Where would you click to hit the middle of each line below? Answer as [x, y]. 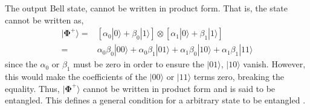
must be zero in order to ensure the [139, 64]
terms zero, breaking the [239, 77]
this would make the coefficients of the [76, 77]
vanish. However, [274, 64]
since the [21, 64]
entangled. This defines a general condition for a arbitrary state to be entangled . [155, 100]
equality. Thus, [32, 88]
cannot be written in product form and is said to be [179, 88]
